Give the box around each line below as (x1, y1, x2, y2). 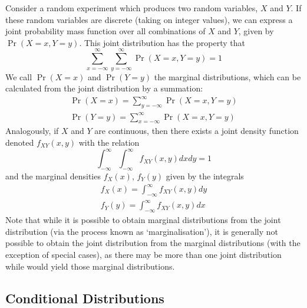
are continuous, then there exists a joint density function (94, 124, 299, 137)
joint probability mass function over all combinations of (5, 25, 206, 37)
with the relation (78, 136, 140, 148)
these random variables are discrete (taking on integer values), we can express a (5, 13, 293, 25)
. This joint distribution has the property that (79, 36, 245, 48)
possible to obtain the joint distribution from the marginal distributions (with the (5, 237, 301, 249)
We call (5, 70, 32, 83)
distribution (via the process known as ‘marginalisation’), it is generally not (5, 225, 279, 237)
